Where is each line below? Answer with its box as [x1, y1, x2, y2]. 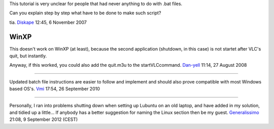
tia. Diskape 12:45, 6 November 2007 [9, 19, 87, 25]
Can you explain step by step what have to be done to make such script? [9, 10, 161, 16]
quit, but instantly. [9, 53, 47, 59]
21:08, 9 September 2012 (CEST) [9, 116, 78, 122]
